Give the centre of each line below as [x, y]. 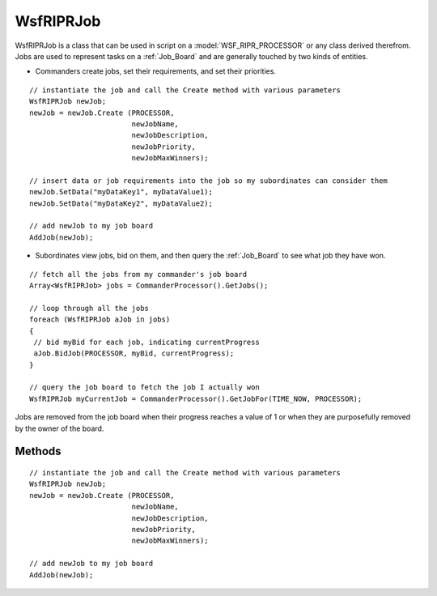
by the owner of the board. [59, 428]
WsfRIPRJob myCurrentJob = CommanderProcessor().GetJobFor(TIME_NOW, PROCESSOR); [196, 398]
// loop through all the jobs [89, 308]
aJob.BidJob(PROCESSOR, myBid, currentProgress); [134, 353]
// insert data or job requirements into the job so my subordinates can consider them [209, 181]
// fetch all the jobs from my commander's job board [138, 274]
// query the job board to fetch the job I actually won [145, 387]
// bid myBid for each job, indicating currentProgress [147, 342]
